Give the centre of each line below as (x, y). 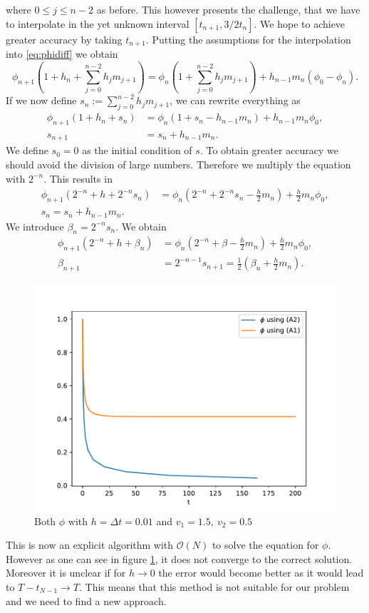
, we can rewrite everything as (235, 100)
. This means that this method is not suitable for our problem (214, 586)
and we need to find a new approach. (86, 601)
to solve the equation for (265, 545)
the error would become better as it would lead (261, 573)
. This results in (78, 178)
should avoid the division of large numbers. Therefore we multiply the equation (178, 164)
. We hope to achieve (300, 23)
